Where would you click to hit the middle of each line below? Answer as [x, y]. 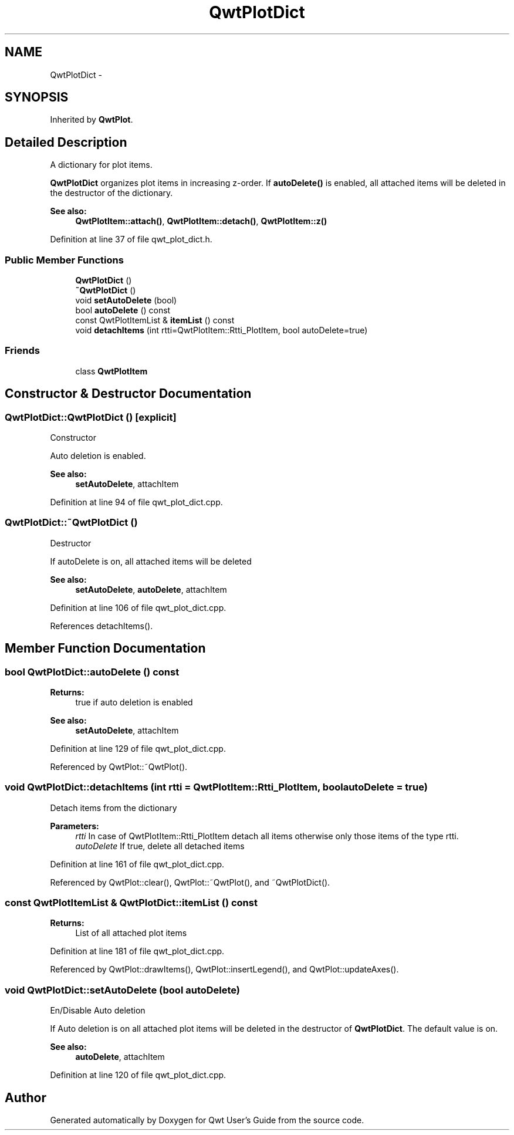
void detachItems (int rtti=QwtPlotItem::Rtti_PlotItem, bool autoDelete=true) [222, 330]
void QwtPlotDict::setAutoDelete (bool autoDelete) [123, 990]
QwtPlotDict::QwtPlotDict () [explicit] [91, 417]
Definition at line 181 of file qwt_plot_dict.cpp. [137, 951]
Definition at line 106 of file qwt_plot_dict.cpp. [138, 607]
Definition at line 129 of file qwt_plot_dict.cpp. [138, 748]
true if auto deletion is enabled [134, 702]
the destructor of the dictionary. [111, 193]
